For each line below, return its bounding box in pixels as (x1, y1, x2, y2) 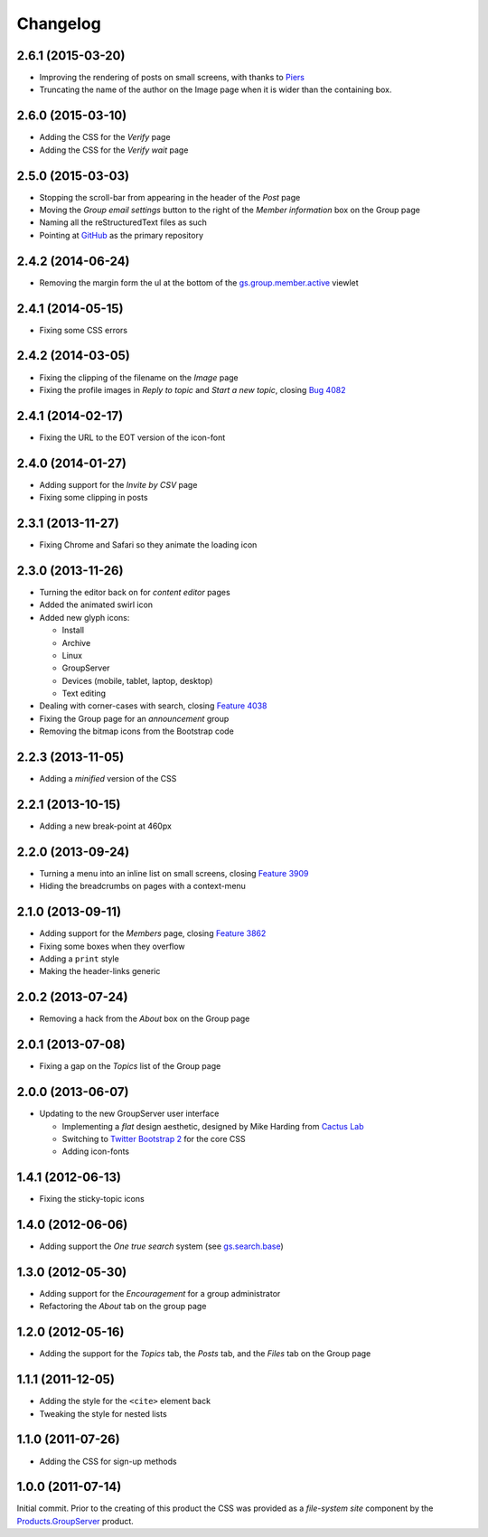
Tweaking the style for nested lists (39, 1408, 167, 1419)
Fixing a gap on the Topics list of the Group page (39, 1061, 221, 1072)
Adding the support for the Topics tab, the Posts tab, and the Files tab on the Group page (39, 1348, 371, 1359)
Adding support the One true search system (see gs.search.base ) (39, 1241, 284, 1251)
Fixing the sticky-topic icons (39, 1194, 145, 1204)
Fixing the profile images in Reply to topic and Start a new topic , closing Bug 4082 (39, 384, 346, 395)
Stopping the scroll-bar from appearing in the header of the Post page (39, 192, 301, 202)
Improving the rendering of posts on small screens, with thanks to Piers (39, 72, 305, 83)
